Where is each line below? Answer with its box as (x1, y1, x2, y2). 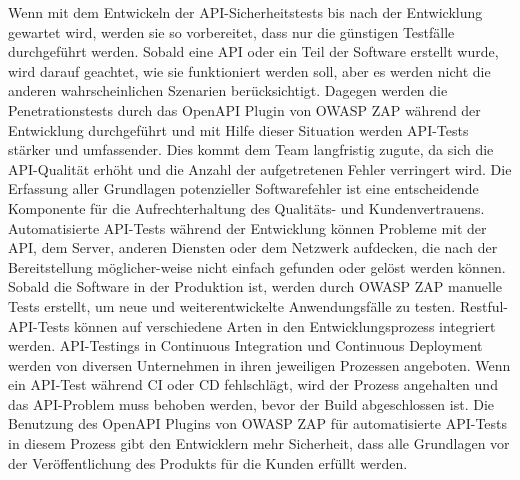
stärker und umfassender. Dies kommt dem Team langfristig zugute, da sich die (8, 139, 494, 160)
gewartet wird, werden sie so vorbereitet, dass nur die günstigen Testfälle (8, 21, 455, 42)
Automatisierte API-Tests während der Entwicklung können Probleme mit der (8, 217, 487, 238)
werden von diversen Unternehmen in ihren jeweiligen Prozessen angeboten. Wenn (8, 354, 511, 375)
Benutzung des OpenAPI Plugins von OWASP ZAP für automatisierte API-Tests (8, 413, 508, 434)
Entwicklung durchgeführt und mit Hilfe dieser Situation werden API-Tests (8, 119, 469, 140)
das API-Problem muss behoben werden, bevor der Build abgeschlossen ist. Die (8, 393, 495, 414)
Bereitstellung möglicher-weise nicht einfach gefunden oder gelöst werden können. (8, 256, 506, 277)
